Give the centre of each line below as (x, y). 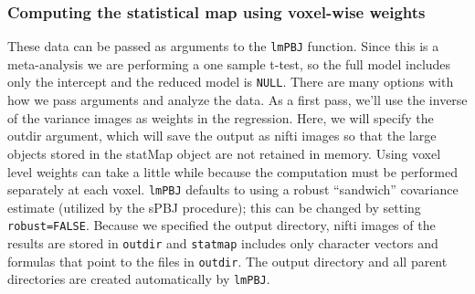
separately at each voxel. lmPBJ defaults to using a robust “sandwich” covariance (233, 189)
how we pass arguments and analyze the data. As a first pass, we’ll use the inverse (237, 100)
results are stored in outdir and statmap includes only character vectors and (223, 243)
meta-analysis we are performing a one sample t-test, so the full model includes (229, 63)
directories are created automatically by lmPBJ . (139, 279)
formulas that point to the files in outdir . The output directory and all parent (227, 261)
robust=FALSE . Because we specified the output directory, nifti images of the (222, 225)
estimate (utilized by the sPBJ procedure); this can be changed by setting (214, 207)
